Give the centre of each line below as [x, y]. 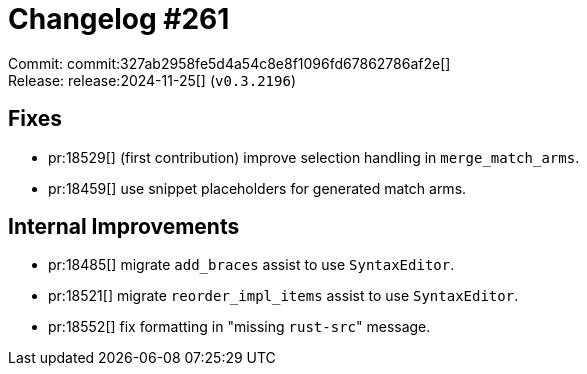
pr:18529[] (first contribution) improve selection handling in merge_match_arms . [314, 157]
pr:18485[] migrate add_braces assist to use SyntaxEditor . [251, 265]
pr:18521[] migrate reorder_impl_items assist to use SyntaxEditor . [283, 296]
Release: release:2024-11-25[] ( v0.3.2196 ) [152, 80]
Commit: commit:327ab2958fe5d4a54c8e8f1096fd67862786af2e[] [229, 63]
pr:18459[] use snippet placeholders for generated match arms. [257, 188]
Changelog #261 [119, 19]
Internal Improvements [124, 227]
